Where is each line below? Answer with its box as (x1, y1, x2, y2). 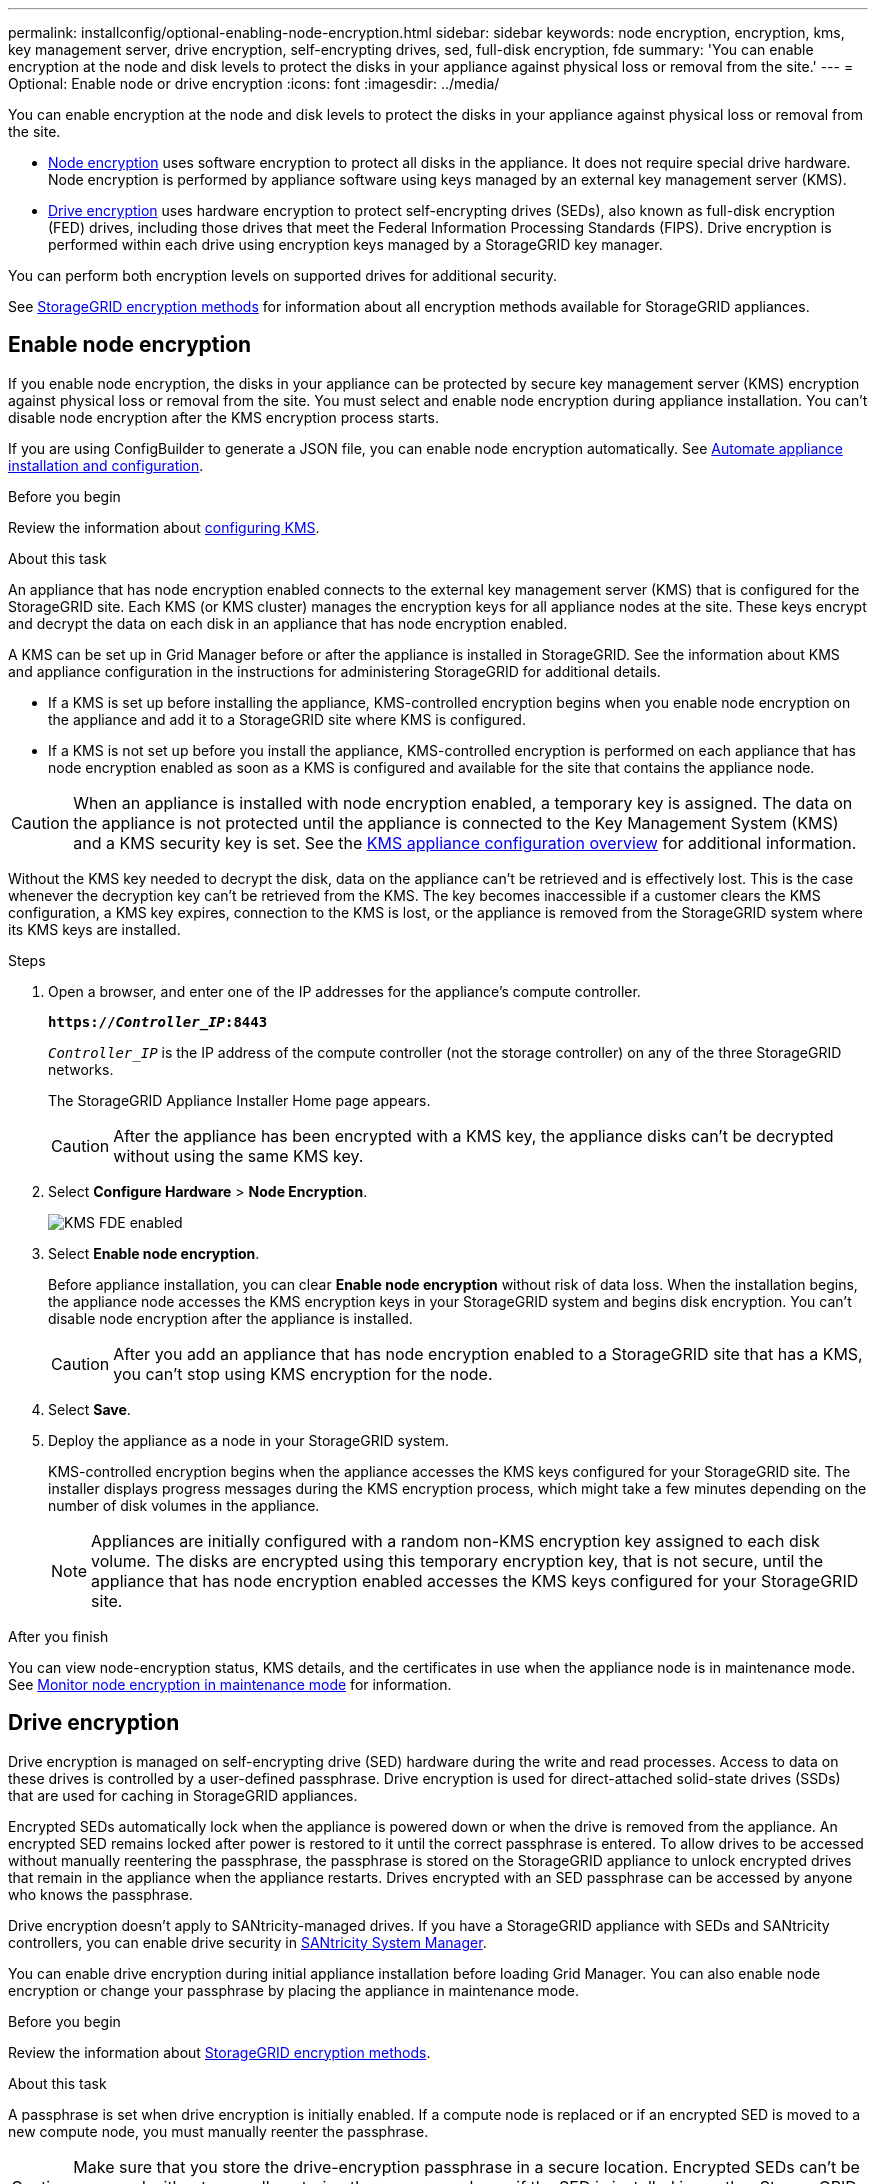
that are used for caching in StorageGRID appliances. (8, 1786, 358, 1804)
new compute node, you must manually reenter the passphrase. (8, 2122, 429, 2140)
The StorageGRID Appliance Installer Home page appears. (48, 1091, 431, 1109)
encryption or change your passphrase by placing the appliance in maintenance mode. (8, 1981, 579, 1999)
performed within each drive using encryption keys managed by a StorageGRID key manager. (48, 236, 663, 253)
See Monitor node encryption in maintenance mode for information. (8, 1675, 452, 1693)
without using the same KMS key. (113, 1145, 364, 1166)
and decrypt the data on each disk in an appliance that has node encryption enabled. (8, 614, 568, 632)
